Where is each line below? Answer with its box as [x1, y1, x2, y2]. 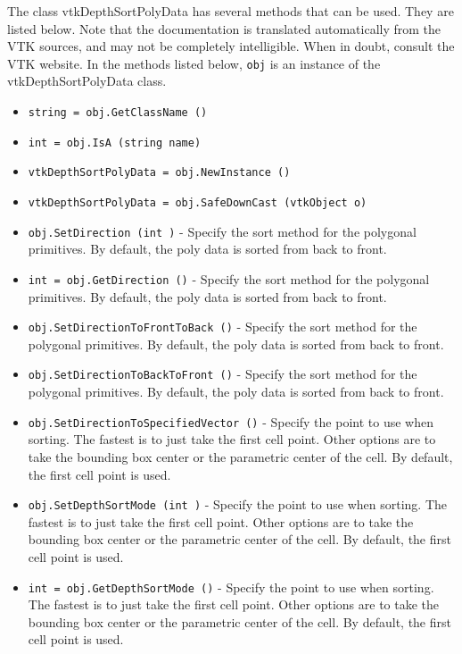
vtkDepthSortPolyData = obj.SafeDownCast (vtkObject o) [28, 197, 367, 209]
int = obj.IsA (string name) [28, 136, 202, 149]
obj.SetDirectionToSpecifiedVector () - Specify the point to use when [28, 412, 433, 431]
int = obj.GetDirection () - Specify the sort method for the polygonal [28, 269, 430, 288]
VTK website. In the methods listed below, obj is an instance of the [7, 54, 381, 72]
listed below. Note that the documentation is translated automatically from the [7, 19, 441, 38]
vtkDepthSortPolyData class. [7, 71, 167, 90]
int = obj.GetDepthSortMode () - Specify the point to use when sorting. [28, 577, 434, 596]
